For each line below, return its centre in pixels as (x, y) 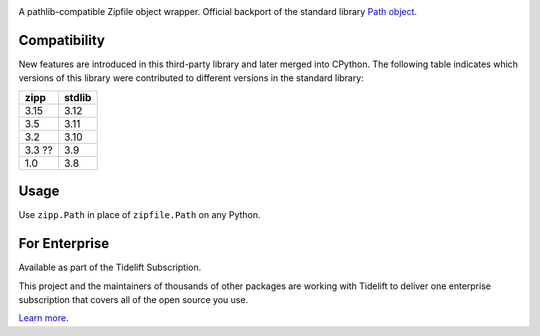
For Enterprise (64, 243)
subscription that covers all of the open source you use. (133, 299)
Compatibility (61, 40)
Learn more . (43, 318)
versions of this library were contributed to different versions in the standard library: (191, 78)
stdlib (77, 97)
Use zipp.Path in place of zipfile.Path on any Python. (139, 215)
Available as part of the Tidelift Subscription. (110, 267)
